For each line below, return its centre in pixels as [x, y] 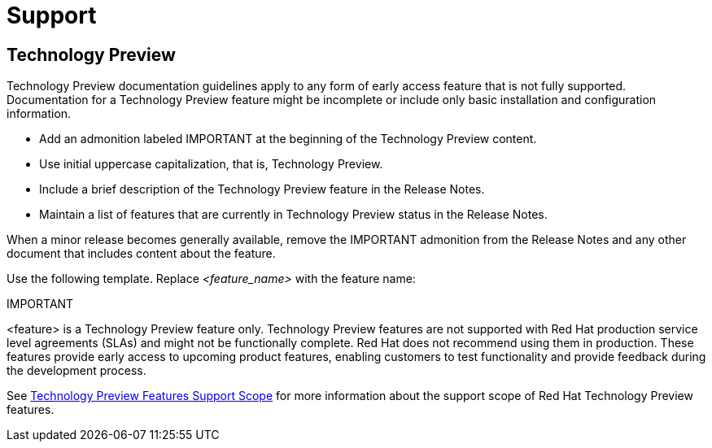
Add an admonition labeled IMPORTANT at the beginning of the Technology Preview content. [288, 139]
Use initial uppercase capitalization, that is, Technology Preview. [211, 164]
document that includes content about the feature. [141, 254]
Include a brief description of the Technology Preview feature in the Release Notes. [262, 189]
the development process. [76, 371]
